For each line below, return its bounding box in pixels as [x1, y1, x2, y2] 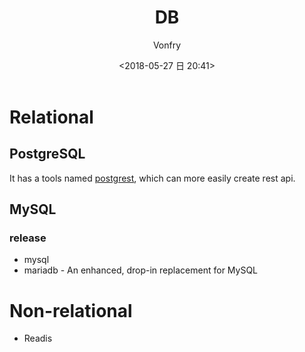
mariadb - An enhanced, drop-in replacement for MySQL [23, 264, 259, 276]
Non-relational [9, 299, 133, 322]
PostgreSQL [9, 146, 86, 163]
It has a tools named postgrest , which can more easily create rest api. [9, 172, 296, 184]
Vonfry [152, 39, 182, 51]
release [9, 231, 47, 245]
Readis [23, 332, 53, 345]
